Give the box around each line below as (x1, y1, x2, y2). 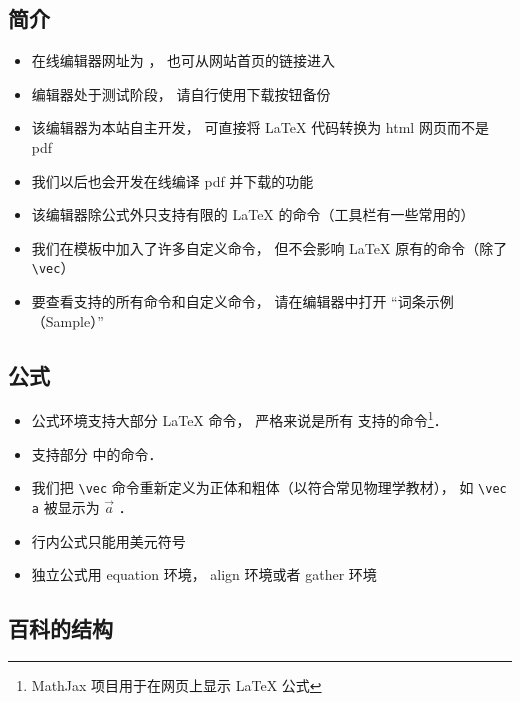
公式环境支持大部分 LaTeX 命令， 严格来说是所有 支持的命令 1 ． (31, 407, 448, 431)
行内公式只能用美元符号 (31, 530, 186, 551)
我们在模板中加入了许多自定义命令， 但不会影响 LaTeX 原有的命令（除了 (31, 237, 508, 258)
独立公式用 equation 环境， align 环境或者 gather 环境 (31, 564, 377, 585)
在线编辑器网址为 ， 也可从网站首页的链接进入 (31, 50, 336, 71)
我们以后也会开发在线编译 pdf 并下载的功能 (31, 170, 314, 191)
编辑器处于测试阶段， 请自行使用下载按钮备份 (31, 83, 331, 104)
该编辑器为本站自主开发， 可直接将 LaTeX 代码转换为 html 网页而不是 (31, 117, 489, 138)
